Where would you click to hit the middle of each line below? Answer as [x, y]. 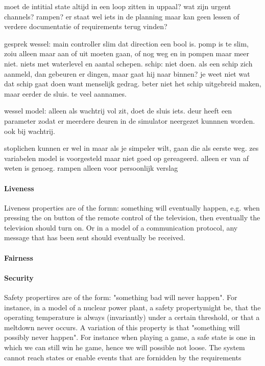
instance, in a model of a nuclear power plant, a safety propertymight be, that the [132, 307]
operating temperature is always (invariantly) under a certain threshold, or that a [132, 317]
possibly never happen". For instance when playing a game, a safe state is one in [130, 337]
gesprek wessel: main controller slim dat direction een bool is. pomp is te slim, [126, 43]
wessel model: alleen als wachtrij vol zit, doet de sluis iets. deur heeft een [118, 111]
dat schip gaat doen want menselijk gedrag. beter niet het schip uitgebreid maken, [133, 84]
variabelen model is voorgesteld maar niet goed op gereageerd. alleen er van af [127, 158]
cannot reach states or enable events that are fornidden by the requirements [123, 357]
